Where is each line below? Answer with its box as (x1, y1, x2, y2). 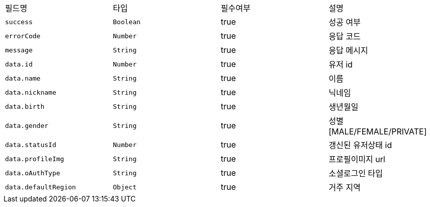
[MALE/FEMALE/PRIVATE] (328, 126, 427, 136)
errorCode (5, 32, 41, 40)
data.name (5, 74, 41, 82)
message (5, 46, 33, 54)
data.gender (5, 121, 49, 129)
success (5, 18, 33, 26)
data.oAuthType (5, 169, 60, 177)
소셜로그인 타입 (328, 168, 383, 178)
